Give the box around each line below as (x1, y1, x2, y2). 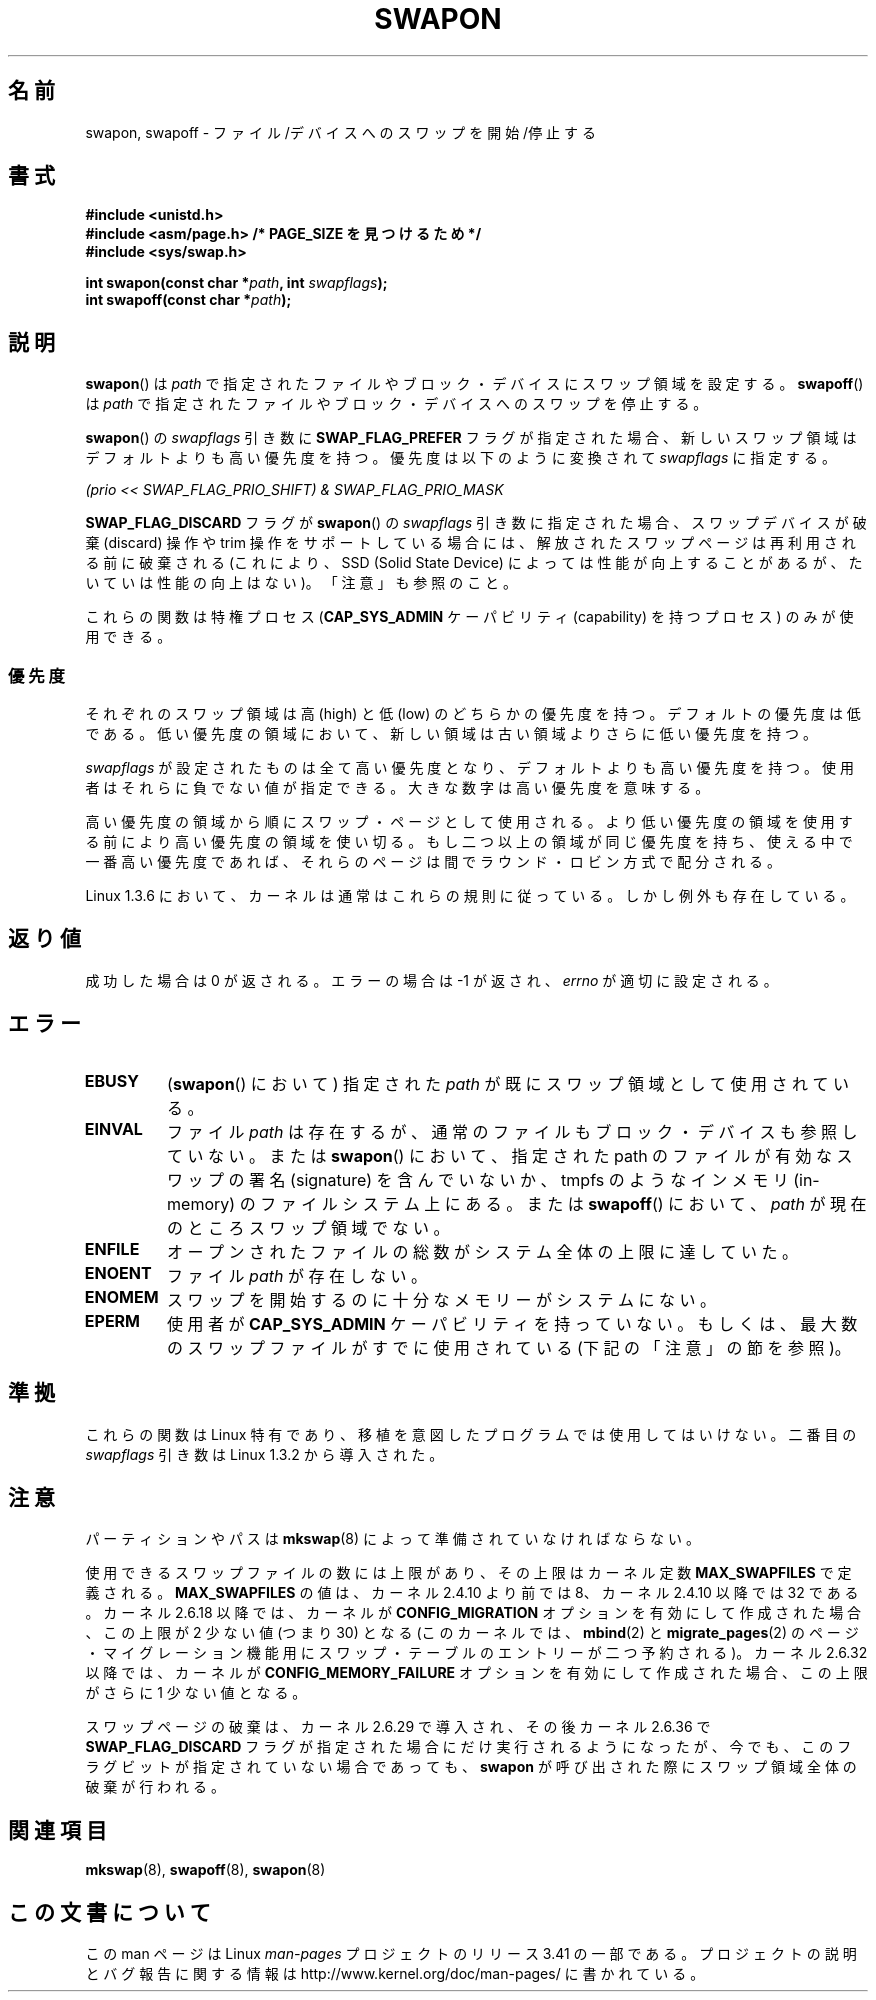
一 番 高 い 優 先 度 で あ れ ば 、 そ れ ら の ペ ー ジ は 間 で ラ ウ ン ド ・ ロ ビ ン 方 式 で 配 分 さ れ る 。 (85, 853, 782, 871)
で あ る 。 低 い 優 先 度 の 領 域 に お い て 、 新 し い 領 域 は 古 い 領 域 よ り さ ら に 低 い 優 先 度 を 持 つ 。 (85, 725, 817, 743)
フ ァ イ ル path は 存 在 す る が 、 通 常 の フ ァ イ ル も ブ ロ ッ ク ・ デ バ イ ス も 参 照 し (167, 1121, 858, 1142)
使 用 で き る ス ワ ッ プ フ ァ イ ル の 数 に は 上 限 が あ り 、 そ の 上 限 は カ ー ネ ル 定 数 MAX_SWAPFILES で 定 (85, 1564, 852, 1582)
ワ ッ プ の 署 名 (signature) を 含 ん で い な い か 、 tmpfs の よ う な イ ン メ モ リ (167, 1169, 789, 1190)
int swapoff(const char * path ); (85, 291, 292, 309)
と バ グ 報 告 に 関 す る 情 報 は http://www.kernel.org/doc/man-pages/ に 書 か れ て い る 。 (85, 1965, 705, 1983)
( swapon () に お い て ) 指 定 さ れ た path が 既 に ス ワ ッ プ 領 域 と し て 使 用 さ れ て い (167, 1073, 849, 1094)
